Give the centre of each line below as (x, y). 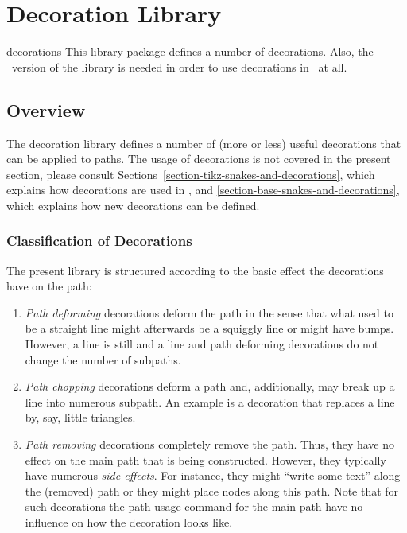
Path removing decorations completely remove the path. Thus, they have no (210, 444)
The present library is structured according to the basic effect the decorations (195, 270)
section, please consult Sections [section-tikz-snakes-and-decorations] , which (191, 174)
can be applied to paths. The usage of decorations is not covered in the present (199, 159)
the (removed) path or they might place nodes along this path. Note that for (212, 490)
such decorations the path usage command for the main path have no (194, 506)
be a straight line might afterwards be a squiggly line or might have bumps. (209, 328)
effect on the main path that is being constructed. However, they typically (205, 459)
